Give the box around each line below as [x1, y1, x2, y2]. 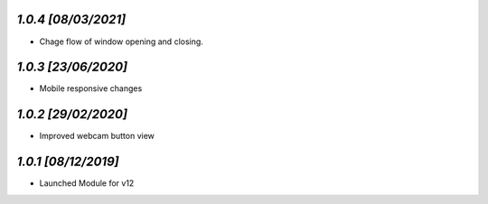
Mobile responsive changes [39, 83, 143, 94]
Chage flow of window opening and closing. [39, 36, 203, 47]
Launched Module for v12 [39, 178, 135, 189]
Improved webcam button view [39, 131, 155, 142]
